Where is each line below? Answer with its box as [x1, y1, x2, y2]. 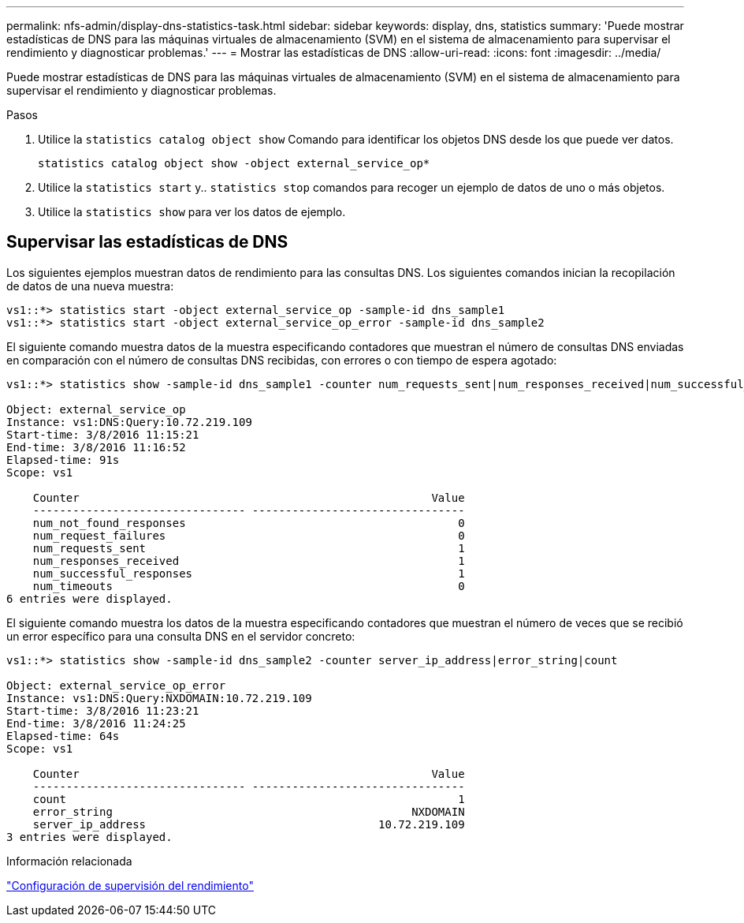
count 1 [32, 792, 465, 805]
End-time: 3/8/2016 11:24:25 [6, 716, 186, 730]
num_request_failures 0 [32, 529, 465, 542]
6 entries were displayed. [6, 592, 173, 605]
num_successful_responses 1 [32, 566, 465, 580]
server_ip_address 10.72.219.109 [32, 817, 465, 831]
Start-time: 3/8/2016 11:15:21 [6, 428, 199, 441]
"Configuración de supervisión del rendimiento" [6, 878, 254, 892]
